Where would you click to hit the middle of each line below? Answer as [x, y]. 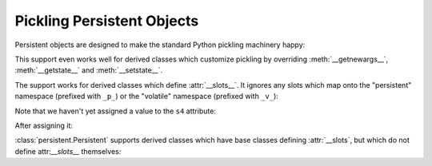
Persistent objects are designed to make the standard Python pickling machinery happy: [160, 45]
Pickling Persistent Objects [107, 21]
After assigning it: [44, 125]
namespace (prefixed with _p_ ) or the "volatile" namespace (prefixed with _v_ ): [147, 97]
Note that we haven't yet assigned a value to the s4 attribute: [115, 111]
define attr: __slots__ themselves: [68, 151]
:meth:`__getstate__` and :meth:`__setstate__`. [89, 70]
